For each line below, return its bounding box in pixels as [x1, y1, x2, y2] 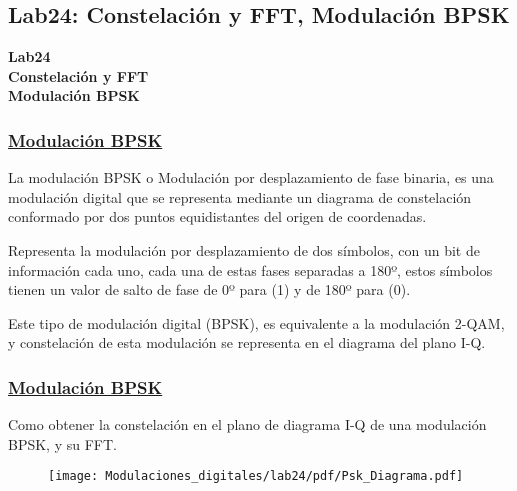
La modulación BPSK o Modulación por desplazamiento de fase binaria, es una [8, 167, 494, 188]
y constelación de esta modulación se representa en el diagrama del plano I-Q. [8, 332, 486, 353]
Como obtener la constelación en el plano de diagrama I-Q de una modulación [8, 414, 487, 435]
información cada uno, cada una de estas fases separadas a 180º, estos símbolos [8, 259, 493, 280]
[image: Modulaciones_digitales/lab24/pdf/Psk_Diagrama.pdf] [48, 469, 464, 484]
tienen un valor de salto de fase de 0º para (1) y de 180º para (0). [8, 279, 411, 300]
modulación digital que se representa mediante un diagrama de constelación [8, 186, 472, 207]
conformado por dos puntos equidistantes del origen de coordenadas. [8, 206, 427, 227]
